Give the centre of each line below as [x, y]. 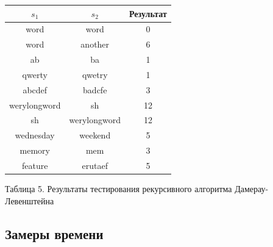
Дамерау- [252, 189]
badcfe [95, 89]
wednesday [35, 135]
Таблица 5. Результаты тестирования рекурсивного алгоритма [119, 189]
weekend [95, 135]
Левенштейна [30, 200]
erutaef [95, 165]
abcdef [35, 89]
